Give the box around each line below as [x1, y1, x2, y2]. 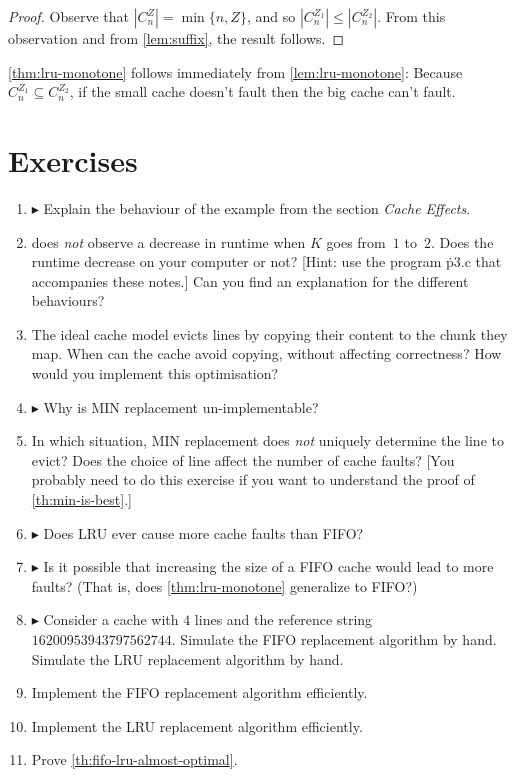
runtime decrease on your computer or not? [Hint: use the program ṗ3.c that [31, 251, 502, 272]
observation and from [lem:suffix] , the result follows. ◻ [8, 28, 345, 48]
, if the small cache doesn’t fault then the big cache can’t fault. [69, 81, 456, 102]
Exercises [8, 139, 138, 180]
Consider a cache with [43, 609, 179, 630]
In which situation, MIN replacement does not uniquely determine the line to [31, 430, 504, 451]
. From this [377, 6, 446, 26]
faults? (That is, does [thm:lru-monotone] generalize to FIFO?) [31, 575, 418, 596]
